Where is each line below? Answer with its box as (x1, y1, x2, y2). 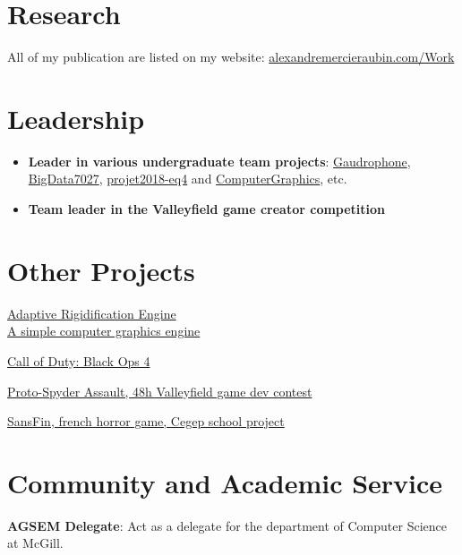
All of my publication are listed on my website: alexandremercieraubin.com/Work (7, 47, 455, 66)
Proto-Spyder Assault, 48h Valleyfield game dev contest (7, 381, 312, 400)
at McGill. (7, 534, 64, 552)
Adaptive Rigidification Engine (7, 303, 176, 322)
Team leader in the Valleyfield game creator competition (28, 200, 386, 218)
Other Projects (7, 252, 195, 288)
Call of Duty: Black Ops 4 (7, 351, 150, 370)
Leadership (7, 99, 145, 136)
